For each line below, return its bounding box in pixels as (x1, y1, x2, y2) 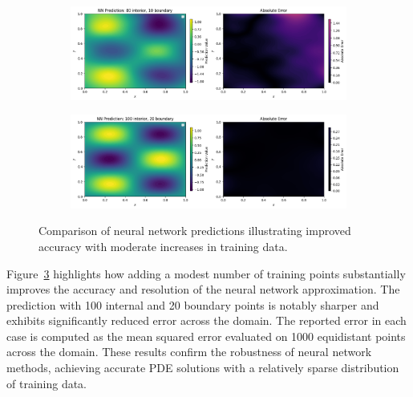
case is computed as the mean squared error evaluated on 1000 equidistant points (6, 327, 406, 344)
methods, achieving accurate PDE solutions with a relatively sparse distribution (6, 359, 399, 376)
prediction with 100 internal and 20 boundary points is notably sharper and (6, 296, 379, 313)
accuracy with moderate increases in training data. (38, 237, 288, 254)
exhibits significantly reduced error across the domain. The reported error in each (6, 312, 407, 329)
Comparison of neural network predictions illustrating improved (38, 222, 351, 239)
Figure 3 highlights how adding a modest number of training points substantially (6, 265, 406, 282)
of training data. (6, 375, 87, 391)
